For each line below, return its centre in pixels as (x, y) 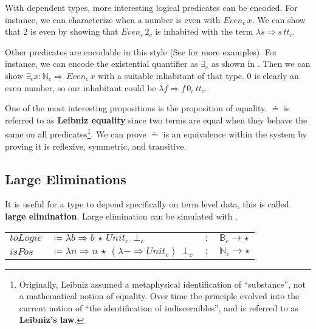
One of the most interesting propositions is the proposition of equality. (136, 108)
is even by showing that (74, 31)
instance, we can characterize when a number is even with (113, 19)
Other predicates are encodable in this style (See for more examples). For (141, 51)
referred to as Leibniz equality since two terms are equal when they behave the (156, 119)
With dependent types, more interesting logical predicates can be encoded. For (151, 7)
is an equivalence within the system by (235, 134)
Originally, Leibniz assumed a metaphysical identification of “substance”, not (162, 284)
